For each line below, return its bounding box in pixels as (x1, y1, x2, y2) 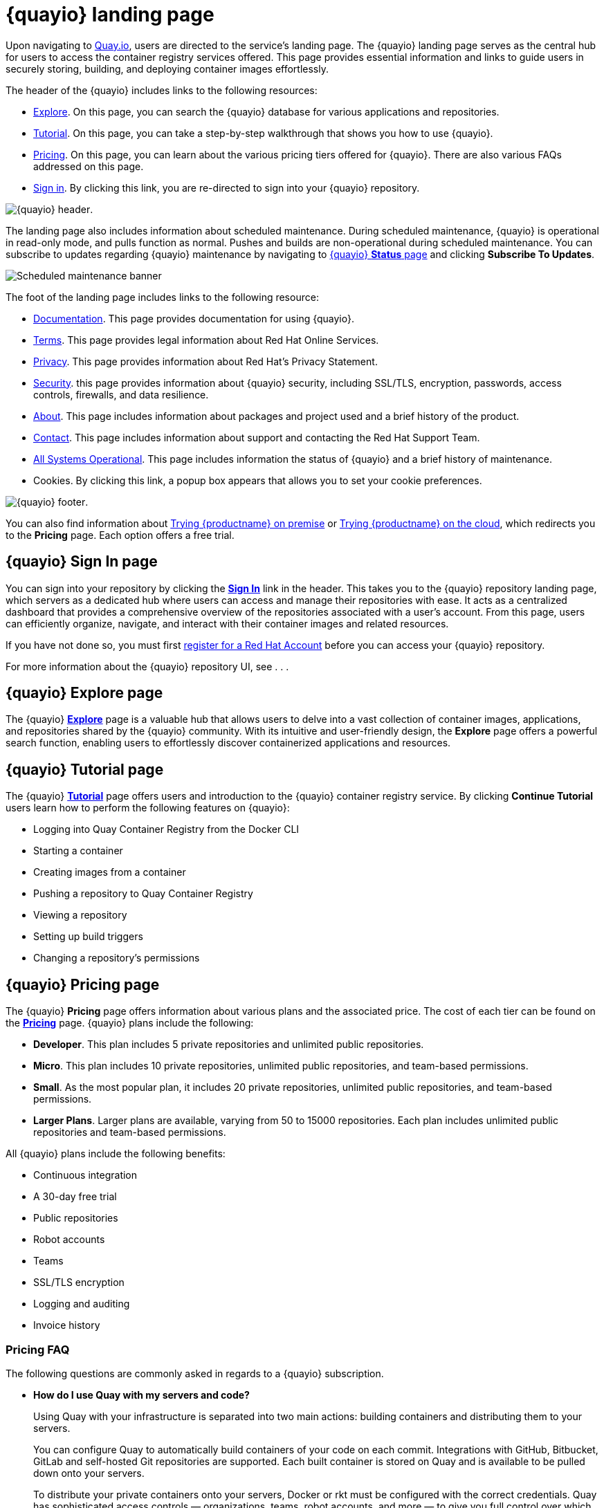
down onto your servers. (33, 1466, 145, 1479)
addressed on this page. (33, 160, 144, 172)
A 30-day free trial (33, 1190, 117, 1203)
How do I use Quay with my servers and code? (33, 1388, 250, 1401)
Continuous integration (33, 1169, 138, 1181)
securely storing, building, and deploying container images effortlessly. (6, 62, 329, 75)
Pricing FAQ (6, 1342, 70, 1357)
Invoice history (33, 1319, 100, 1332)
